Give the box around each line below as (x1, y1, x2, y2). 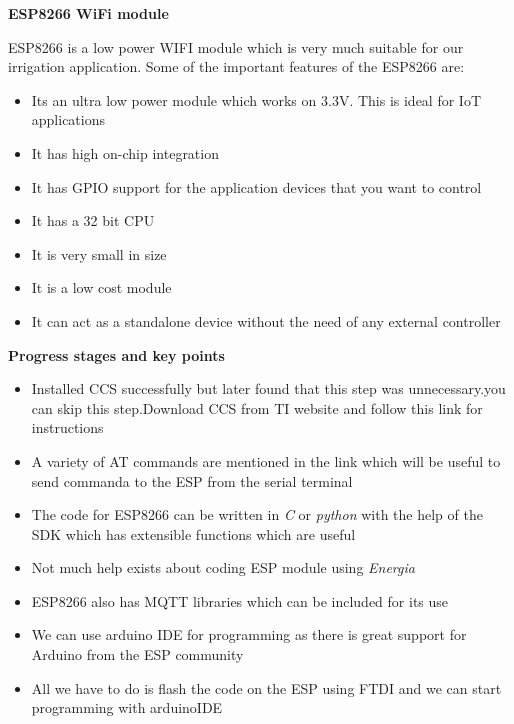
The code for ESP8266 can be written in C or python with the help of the (31, 504, 483, 525)
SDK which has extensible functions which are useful (31, 523, 356, 544)
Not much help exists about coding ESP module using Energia (31, 557, 415, 578)
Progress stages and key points (8, 344, 225, 365)
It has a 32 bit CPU (31, 210, 155, 231)
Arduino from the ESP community (31, 644, 244, 665)
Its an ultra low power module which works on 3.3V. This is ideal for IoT (31, 89, 482, 110)
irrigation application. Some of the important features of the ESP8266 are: (8, 56, 465, 77)
